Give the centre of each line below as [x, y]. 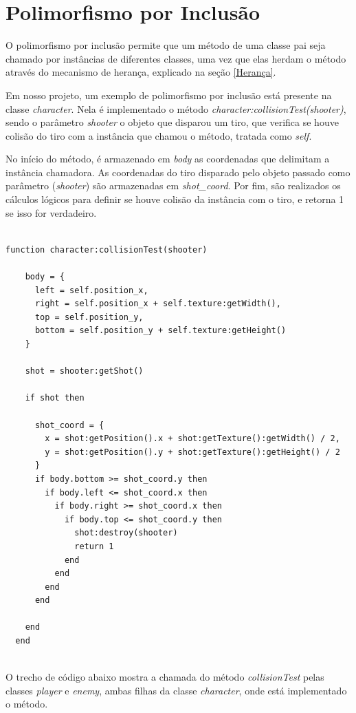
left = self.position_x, [91, 290]
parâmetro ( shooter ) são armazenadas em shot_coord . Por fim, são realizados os [173, 185]
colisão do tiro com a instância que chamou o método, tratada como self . [159, 135]
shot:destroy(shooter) [126, 533]
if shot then [55, 398]
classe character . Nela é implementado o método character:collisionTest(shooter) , [176, 108]
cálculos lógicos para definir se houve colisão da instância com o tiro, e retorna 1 [175, 199]
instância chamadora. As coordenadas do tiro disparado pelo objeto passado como [178, 172]
